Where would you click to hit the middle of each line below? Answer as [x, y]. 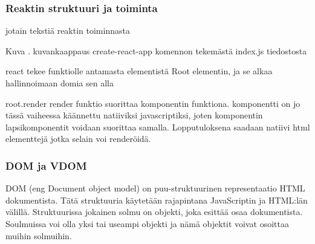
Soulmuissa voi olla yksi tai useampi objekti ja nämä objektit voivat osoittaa [148, 223]
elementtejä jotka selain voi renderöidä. [78, 139]
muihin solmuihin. [39, 235]
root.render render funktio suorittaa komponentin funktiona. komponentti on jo [153, 103]
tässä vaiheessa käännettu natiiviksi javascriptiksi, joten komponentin [134, 115]
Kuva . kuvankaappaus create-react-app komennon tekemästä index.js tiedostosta [156, 50]
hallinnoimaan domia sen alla [60, 83]
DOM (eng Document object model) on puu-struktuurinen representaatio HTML [155, 188]
